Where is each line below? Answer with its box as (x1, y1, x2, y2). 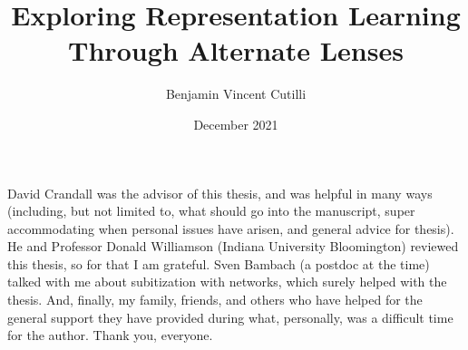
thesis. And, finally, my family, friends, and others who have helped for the (7, 290, 423, 309)
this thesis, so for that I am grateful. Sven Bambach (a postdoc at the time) (7, 254, 430, 273)
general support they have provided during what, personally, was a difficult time (7, 307, 453, 326)
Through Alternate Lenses (68, 32, 404, 69)
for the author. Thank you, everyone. (7, 326, 213, 345)
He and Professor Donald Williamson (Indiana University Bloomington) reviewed (7, 237, 459, 256)
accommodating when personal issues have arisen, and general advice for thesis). (7, 219, 454, 238)
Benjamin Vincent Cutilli (165, 84, 307, 103)
